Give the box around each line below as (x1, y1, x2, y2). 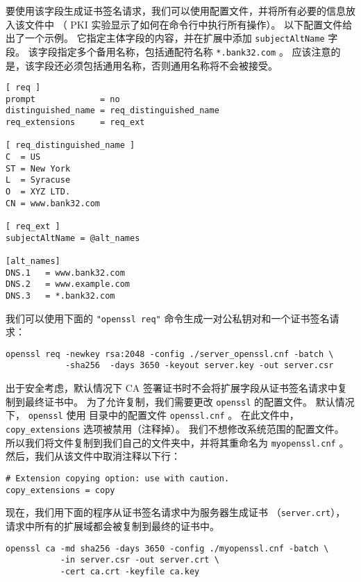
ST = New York (6, 163, 71, 174)
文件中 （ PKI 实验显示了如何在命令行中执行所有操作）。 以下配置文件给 (24, 17, 353, 31)
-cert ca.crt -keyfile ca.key (60, 566, 200, 576)
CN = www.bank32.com (6, 198, 101, 208)
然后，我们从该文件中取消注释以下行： (6, 449, 180, 463)
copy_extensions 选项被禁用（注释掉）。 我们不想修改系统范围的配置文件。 (6, 422, 344, 436)
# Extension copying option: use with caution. (6, 473, 230, 483)
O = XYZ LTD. (6, 187, 71, 197)
